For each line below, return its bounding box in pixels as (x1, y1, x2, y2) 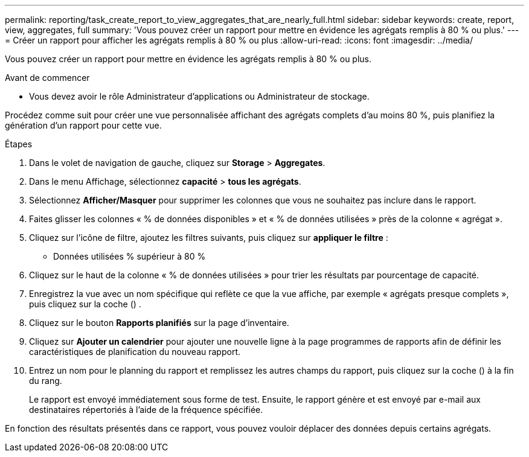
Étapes (5, 139, 33, 149)
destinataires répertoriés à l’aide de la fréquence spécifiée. (29, 404, 263, 415)
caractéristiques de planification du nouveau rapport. (29, 347, 241, 357)
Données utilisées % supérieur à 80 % (53, 251, 206, 261)
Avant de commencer (5, 72, 90, 83)
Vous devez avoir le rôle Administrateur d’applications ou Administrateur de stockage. (29, 91, 370, 101)
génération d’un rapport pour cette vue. (5, 120, 162, 130)
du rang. (29, 376, 62, 386)
